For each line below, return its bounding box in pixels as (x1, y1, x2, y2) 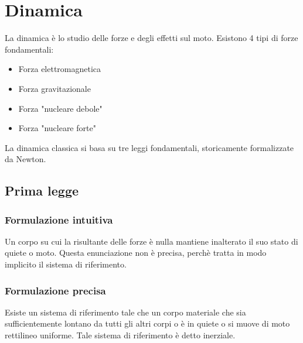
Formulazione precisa (5, 283, 106, 297)
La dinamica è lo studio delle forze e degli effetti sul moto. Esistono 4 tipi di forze (5, 32, 298, 44)
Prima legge (5, 181, 79, 200)
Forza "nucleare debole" (18, 102, 103, 114)
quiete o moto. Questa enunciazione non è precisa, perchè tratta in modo (5, 246, 267, 259)
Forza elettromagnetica (18, 63, 101, 75)
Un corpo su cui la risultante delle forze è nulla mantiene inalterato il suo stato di (5, 235, 298, 247)
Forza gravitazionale (18, 82, 91, 94)
